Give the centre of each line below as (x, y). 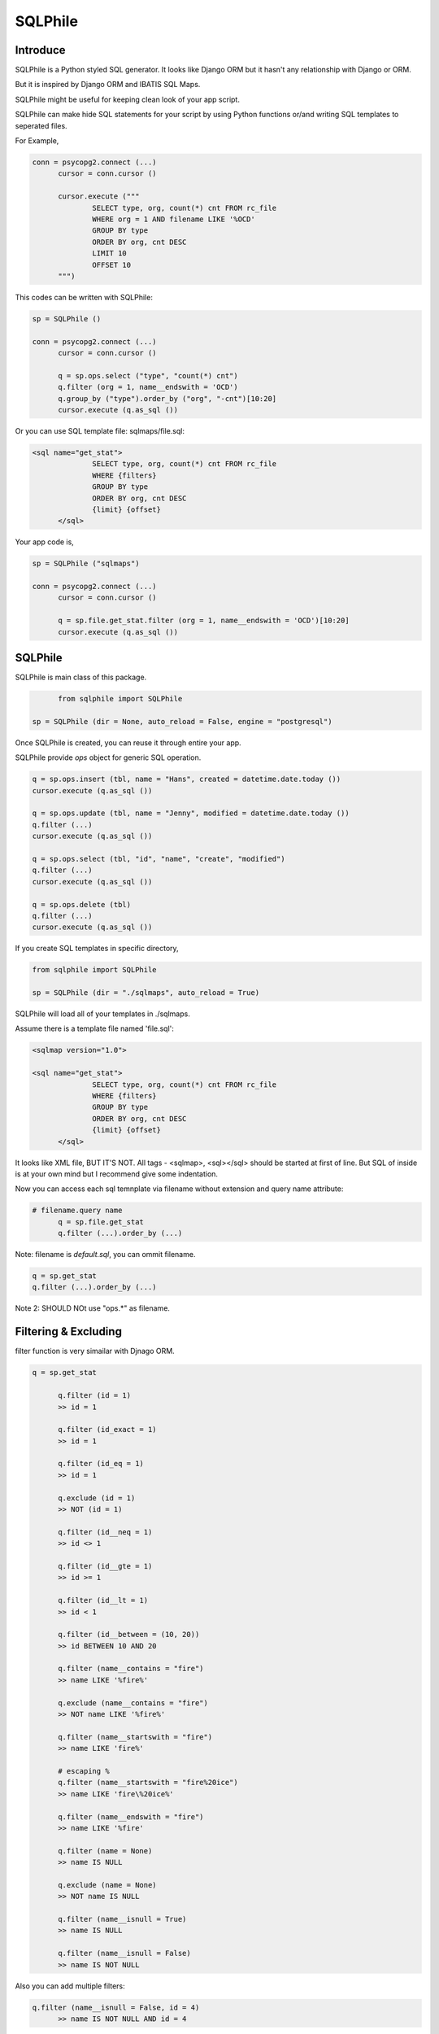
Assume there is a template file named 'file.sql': (95, 1028)
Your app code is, (45, 542)
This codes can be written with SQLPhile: (84, 297)
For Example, (37, 141)
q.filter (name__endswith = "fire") (131, 1817)
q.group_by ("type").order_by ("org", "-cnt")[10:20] (167, 398)
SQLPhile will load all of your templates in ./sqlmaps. (102, 1014)
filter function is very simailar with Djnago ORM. (95, 1351)
